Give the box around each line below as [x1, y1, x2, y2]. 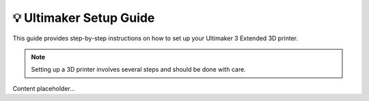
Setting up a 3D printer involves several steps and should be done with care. [31, 66, 246, 74]
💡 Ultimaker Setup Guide [12, 10, 155, 25]
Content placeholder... [12, 84, 75, 92]
